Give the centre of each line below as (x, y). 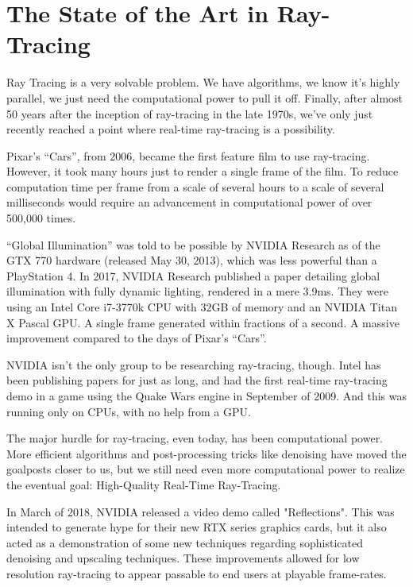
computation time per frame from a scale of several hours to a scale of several (195, 186)
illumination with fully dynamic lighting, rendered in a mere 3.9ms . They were (197, 291)
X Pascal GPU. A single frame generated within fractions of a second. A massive (203, 322)
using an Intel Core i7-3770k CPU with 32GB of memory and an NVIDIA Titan (202, 307)
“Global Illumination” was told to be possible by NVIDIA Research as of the (193, 244)
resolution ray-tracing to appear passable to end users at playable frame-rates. (197, 573)
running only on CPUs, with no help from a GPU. (129, 411)
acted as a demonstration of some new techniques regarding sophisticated (185, 542)
